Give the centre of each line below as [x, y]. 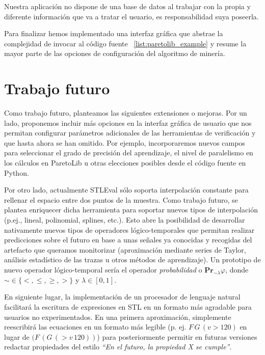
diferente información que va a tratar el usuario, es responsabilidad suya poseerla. [131, 16]
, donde [237, 269]
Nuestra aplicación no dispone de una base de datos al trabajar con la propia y [127, 6]
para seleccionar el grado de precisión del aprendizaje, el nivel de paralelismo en [129, 153]
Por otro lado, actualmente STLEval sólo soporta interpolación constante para [126, 190]
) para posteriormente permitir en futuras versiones [177, 336]
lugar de [17, 336]
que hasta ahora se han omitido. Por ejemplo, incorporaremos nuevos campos [125, 142]
